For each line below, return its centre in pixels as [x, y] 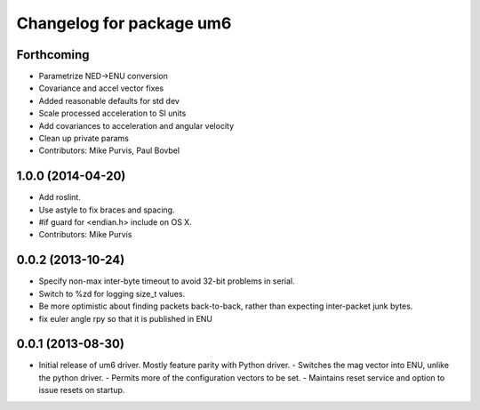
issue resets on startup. [82, 390]
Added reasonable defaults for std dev [109, 100]
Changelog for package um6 [124, 23]
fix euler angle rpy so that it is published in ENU [126, 318]
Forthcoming [53, 55]
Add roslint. [60, 197]
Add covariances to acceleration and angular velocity [136, 125]
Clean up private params [84, 139]
